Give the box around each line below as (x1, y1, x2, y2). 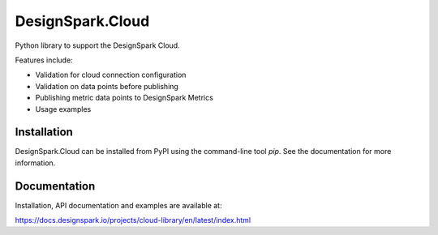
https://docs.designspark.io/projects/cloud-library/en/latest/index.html (15, 216, 251, 225)
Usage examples (35, 104, 92, 113)
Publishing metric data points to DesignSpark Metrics (35, 93, 214, 103)
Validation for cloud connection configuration (35, 70, 187, 80)
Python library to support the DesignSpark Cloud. (15, 41, 180, 50)
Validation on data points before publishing (35, 81, 178, 91)
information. (15, 158, 56, 168)
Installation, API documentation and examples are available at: (15, 200, 222, 210)
